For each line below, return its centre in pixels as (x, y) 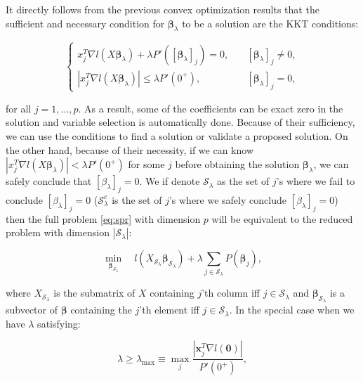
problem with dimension (58, 232)
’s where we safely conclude (227, 199)
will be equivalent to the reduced (282, 218)
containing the (101, 310)
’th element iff (169, 310)
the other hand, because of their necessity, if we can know (130, 149)
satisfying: (59, 323)
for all (19, 108)
